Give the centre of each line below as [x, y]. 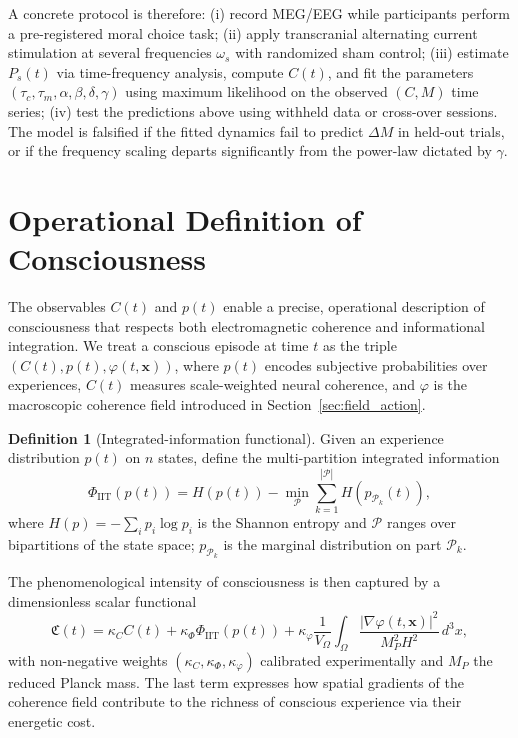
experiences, [45, 384]
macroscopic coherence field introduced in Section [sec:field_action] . [217, 404]
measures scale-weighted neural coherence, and [273, 384]
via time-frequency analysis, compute [170, 71]
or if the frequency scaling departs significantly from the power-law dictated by [250, 150]
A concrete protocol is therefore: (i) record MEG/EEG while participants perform [259, 13]
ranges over [421, 521]
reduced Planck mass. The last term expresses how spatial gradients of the [236, 681]
